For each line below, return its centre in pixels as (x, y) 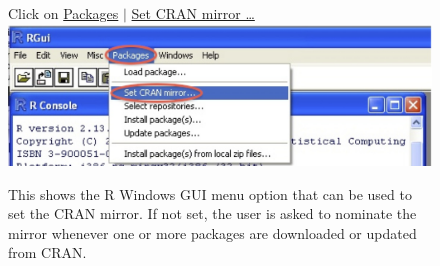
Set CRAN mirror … (193, 13)
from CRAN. (47, 252)
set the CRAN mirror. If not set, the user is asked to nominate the (212, 213)
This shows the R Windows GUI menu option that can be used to (210, 193)
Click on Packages (63, 13)
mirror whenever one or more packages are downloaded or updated (212, 232)
